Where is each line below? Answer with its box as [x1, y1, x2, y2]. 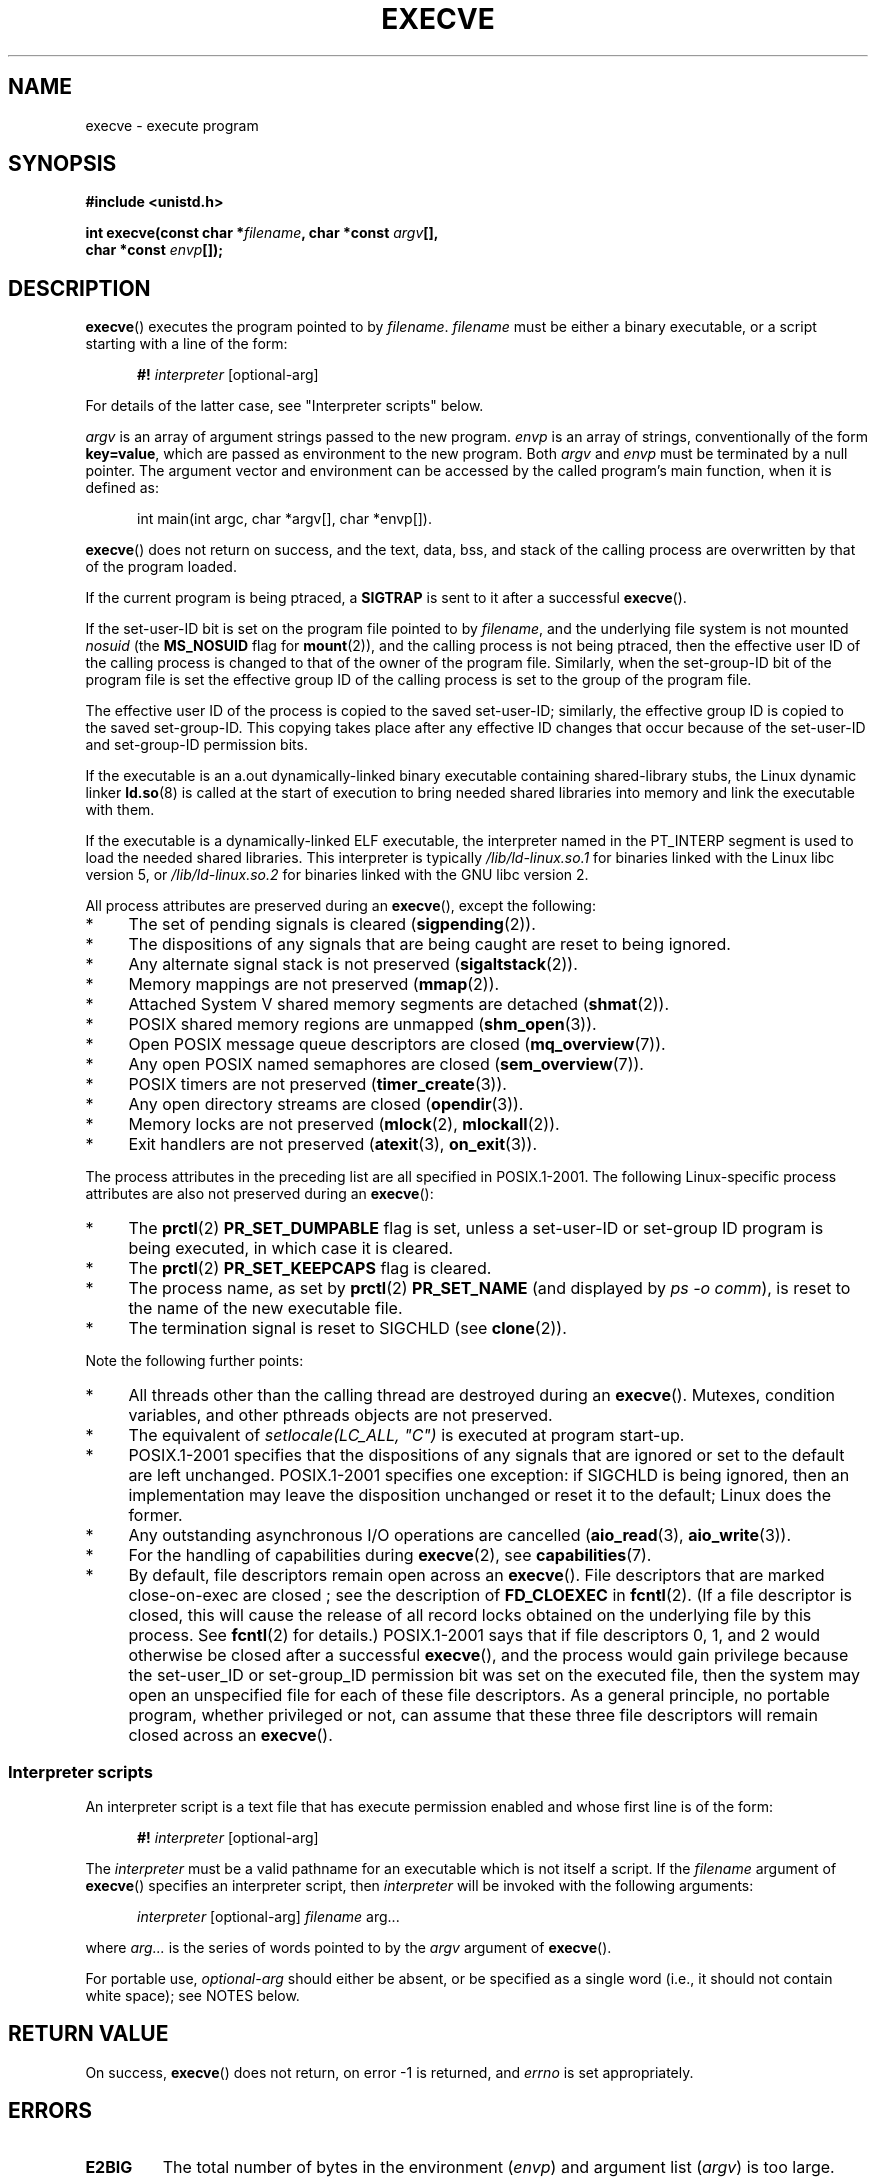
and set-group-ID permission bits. [85, 736, 308, 754]
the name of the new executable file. [128, 1298, 403, 1319]
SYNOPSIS [8, 151, 117, 177]
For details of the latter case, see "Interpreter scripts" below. [85, 397, 484, 415]
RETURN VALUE [8, 2021, 169, 2047]
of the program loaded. [85, 558, 237, 576]
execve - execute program [85, 116, 259, 134]
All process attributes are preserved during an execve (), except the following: [85, 897, 596, 915]
